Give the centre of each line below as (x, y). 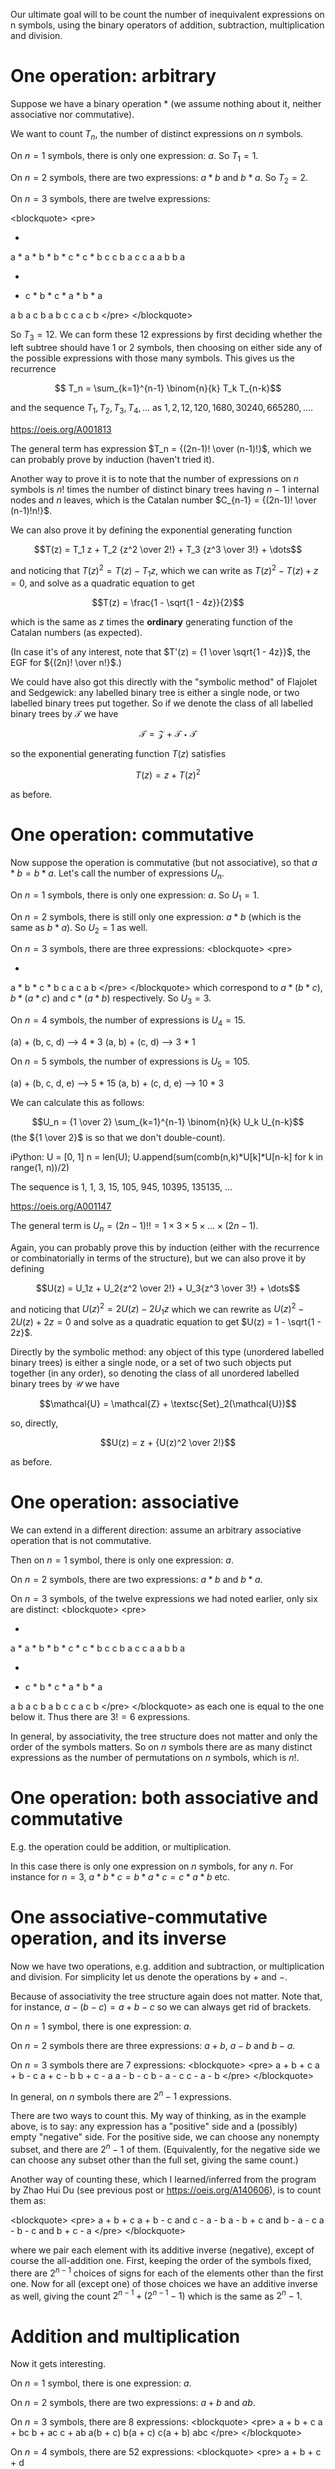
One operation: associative (125, 1502)
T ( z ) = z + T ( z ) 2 (168, 774)
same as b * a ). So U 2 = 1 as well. (79, 928)
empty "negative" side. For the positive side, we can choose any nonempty (165, 2137)
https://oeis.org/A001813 (61, 429)
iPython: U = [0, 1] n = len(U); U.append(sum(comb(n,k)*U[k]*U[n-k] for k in (167, 1156)
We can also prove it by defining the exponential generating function (151, 530)
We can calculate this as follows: (77, 1102)
